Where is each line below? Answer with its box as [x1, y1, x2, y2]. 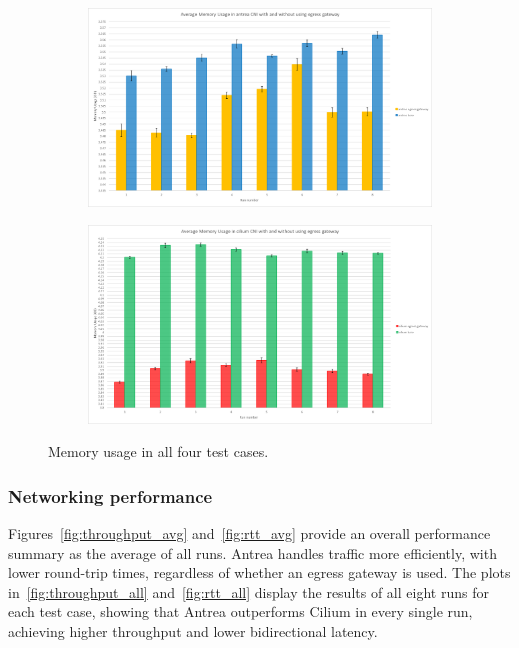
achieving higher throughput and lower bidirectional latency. [8, 621, 378, 642]
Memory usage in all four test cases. [48, 441, 269, 462]
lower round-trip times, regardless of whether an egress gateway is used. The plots [8, 562, 511, 583]
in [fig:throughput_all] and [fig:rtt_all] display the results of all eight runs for [8, 581, 489, 602]
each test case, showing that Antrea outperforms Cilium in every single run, [8, 601, 473, 622]
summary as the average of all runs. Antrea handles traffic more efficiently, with [8, 542, 497, 563]
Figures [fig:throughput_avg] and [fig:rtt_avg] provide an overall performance [8, 523, 491, 544]
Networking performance [8, 483, 213, 508]
